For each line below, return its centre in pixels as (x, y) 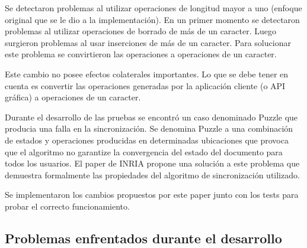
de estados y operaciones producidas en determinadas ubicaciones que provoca (147, 140)
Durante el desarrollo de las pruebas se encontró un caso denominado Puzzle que (151, 117)
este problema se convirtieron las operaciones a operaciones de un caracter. (141, 54)
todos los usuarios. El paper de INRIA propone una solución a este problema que (152, 163)
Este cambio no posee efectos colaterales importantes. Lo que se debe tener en (147, 74)
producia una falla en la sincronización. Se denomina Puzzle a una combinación (149, 128)
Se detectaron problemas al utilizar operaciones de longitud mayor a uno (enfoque (153, 8)
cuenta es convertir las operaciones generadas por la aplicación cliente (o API (145, 85)
